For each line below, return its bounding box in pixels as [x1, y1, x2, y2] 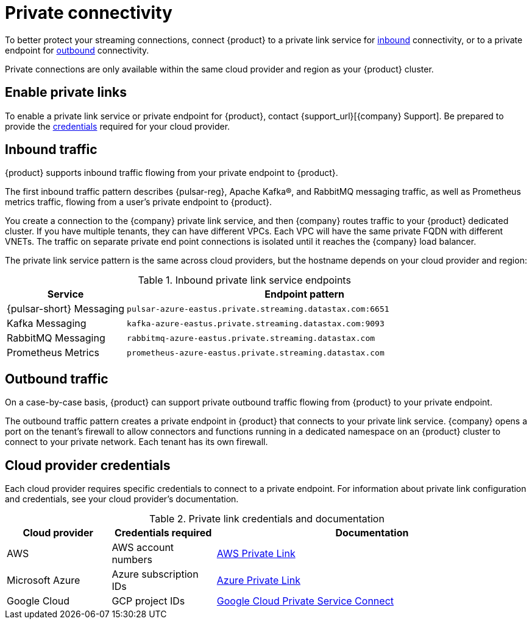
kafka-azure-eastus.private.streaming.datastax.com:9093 [127, 318, 385, 328]
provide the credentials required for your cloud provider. [5, 121, 230, 131]
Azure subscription [112, 568, 199, 581]
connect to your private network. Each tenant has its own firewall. [5, 436, 268, 447]
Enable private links [5, 85, 127, 100]
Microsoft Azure [7, 574, 80, 587]
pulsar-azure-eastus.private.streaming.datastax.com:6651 [127, 304, 389, 314]
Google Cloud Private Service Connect [216, 595, 394, 608]
